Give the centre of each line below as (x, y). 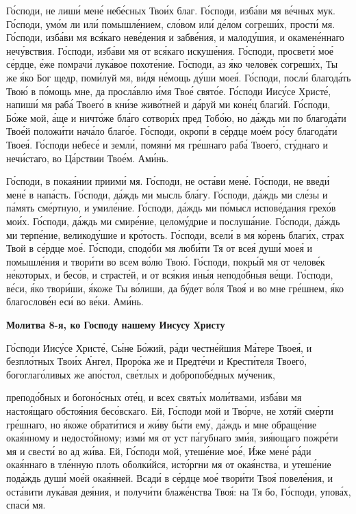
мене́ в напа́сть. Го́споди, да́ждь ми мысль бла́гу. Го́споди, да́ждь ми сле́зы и (167, 194)
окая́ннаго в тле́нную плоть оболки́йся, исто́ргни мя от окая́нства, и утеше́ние (169, 464)
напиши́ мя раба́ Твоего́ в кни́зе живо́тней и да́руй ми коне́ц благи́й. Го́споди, (168, 104)
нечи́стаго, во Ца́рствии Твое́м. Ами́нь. (88, 158)
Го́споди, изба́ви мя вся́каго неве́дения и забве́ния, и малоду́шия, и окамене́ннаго (175, 37)
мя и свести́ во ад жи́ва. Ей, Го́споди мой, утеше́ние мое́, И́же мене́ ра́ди (159, 451)
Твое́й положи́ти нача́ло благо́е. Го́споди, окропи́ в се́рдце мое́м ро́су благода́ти (172, 131)
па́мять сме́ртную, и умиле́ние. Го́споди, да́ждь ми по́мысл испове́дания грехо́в (171, 208)
